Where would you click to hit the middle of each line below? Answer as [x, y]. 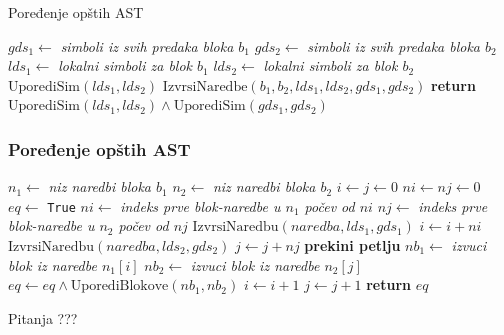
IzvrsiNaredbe [205, 86]
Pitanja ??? [43, 317]
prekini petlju [352, 245]
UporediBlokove [119, 286]
